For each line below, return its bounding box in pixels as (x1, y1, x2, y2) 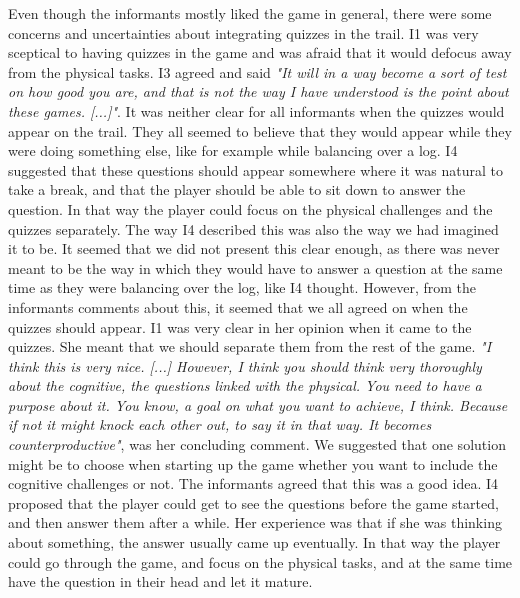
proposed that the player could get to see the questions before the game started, (8, 492, 499, 513)
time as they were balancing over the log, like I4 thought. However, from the (8, 277, 477, 298)
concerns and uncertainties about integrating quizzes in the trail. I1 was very (8, 22, 479, 43)
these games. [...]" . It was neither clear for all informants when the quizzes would (8, 100, 505, 121)
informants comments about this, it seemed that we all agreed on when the (8, 296, 468, 317)
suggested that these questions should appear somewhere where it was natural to (8, 159, 504, 180)
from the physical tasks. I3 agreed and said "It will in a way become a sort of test (8, 61, 507, 82)
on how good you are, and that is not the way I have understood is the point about (8, 81, 509, 102)
